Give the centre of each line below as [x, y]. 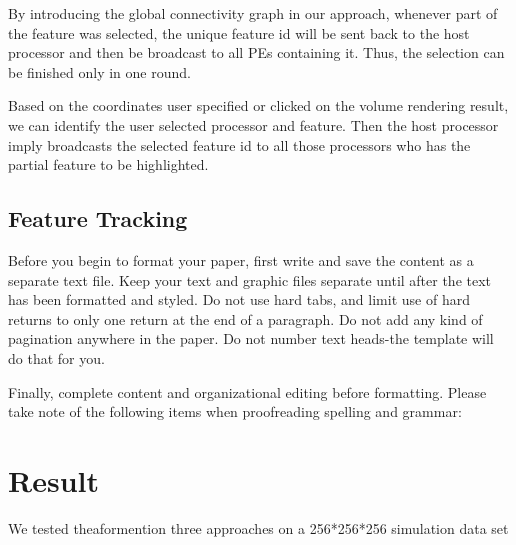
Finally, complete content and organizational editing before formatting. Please [247, 391]
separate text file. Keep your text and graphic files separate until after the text [250, 279]
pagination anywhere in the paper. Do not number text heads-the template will [251, 338]
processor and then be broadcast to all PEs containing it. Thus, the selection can [256, 52]
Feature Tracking [98, 218]
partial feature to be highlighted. [108, 164]
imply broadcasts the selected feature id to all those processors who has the [239, 144]
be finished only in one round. [99, 71]
